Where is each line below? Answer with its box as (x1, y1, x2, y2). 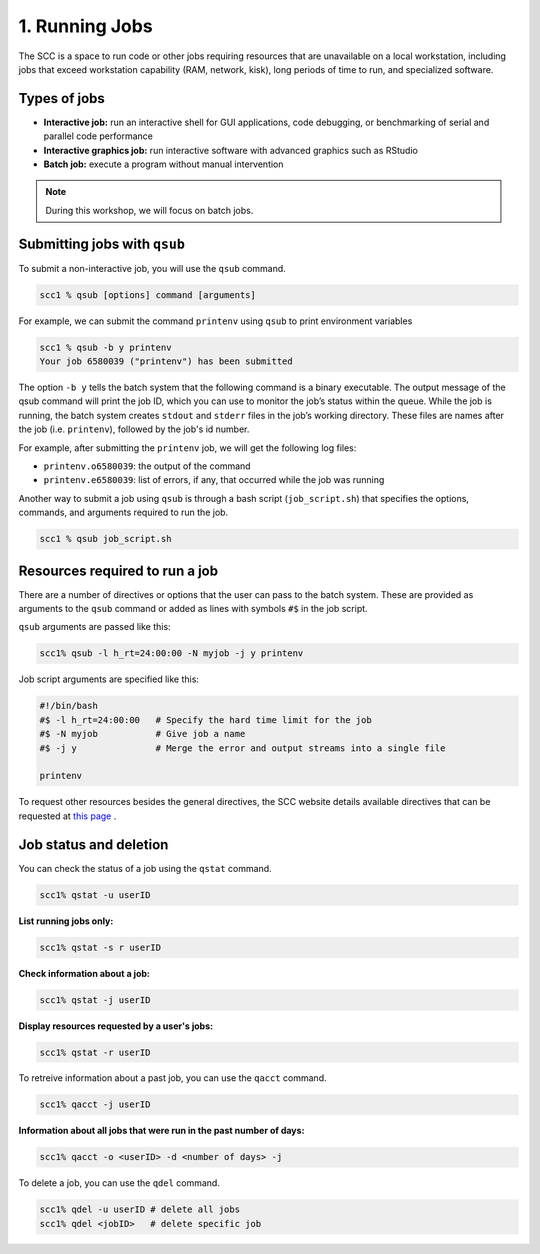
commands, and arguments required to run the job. (18, 506, 229, 519)
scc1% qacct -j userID (39, 1099, 151, 1110)
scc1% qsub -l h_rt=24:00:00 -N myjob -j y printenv (39, 648, 304, 659)
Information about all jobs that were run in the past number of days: (18, 1125, 305, 1137)
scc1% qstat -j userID (39, 994, 151, 1005)
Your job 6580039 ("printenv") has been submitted (39, 356, 294, 367)
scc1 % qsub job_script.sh (39, 533, 172, 545)
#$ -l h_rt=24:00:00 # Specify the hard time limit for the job (39, 714, 372, 725)
